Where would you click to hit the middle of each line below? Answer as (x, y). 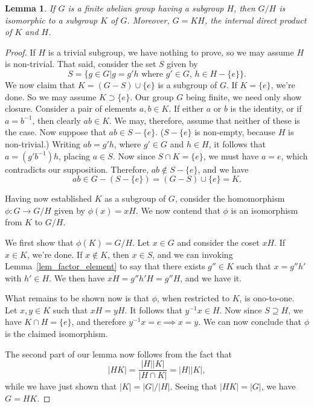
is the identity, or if (266, 108)
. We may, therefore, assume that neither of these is (205, 120)
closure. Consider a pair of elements (71, 108)
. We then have (77, 277)
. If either (186, 108)
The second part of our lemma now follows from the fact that (118, 354)
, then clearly (56, 120)
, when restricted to (193, 298)
